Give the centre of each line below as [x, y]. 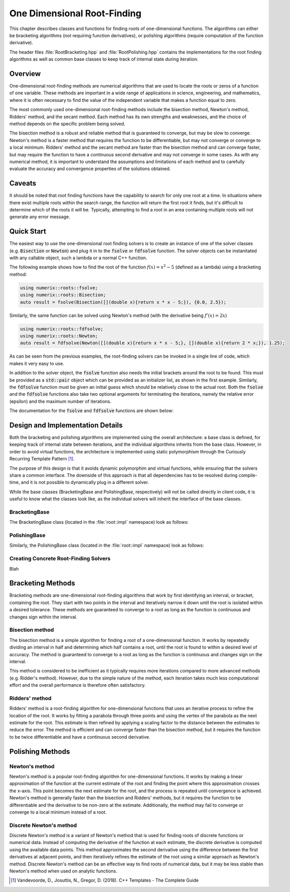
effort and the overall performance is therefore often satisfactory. [77, 685]
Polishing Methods [40, 751]
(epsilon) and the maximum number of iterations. [60, 401]
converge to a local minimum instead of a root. [58, 812]
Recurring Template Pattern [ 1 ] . [42, 459]
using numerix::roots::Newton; [59, 336]
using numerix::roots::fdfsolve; [62, 329]
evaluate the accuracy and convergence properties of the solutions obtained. [90, 169]
